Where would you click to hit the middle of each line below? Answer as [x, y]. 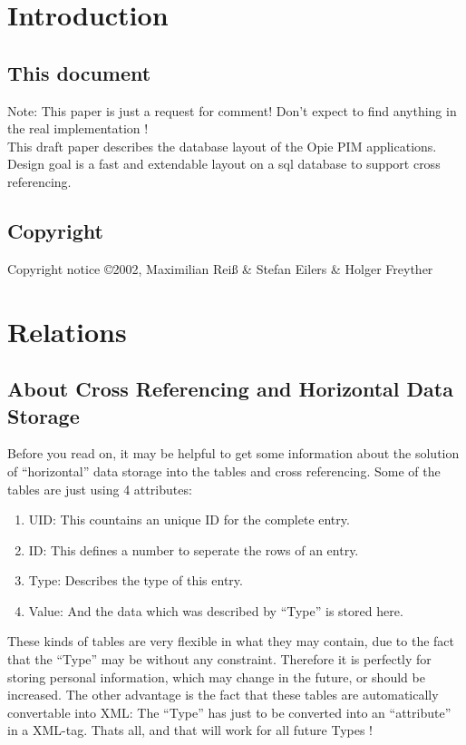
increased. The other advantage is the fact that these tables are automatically [223, 695]
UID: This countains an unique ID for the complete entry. [189, 520]
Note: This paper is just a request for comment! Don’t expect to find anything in [232, 110]
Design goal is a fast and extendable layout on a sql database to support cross [224, 164]
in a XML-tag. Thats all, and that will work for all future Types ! [190, 730]
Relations [67, 331]
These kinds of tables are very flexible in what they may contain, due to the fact [231, 641]
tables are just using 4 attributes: [100, 489]
